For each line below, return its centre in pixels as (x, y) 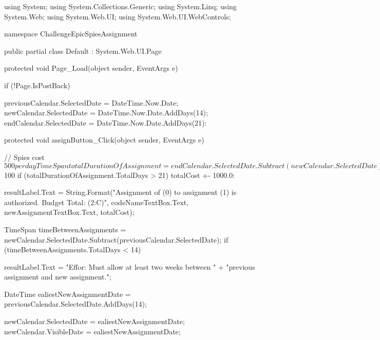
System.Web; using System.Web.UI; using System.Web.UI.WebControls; (118, 16)
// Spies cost (24, 157)
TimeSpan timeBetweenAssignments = (65, 229)
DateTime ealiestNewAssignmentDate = (68, 294)
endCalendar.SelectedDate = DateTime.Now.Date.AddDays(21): (106, 122)
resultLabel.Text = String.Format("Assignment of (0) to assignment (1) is (120, 192)
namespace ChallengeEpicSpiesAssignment (71, 34)
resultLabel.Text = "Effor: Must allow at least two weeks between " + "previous (130, 266)
